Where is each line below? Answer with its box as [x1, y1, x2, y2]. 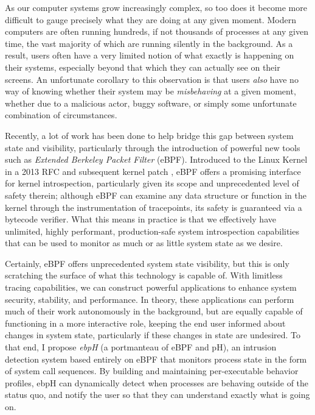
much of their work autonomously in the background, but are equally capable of [5, 305, 303, 317]
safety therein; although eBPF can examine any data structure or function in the [5, 188, 306, 201]
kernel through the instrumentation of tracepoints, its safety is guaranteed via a [5, 200, 302, 213]
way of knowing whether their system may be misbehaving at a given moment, [5, 85, 296, 98]
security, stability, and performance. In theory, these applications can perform [5, 293, 294, 305]
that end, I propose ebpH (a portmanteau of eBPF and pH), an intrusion [5, 341, 277, 353]
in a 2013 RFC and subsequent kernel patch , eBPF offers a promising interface [5, 165, 301, 177]
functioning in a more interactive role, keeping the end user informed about [5, 316, 286, 329]
